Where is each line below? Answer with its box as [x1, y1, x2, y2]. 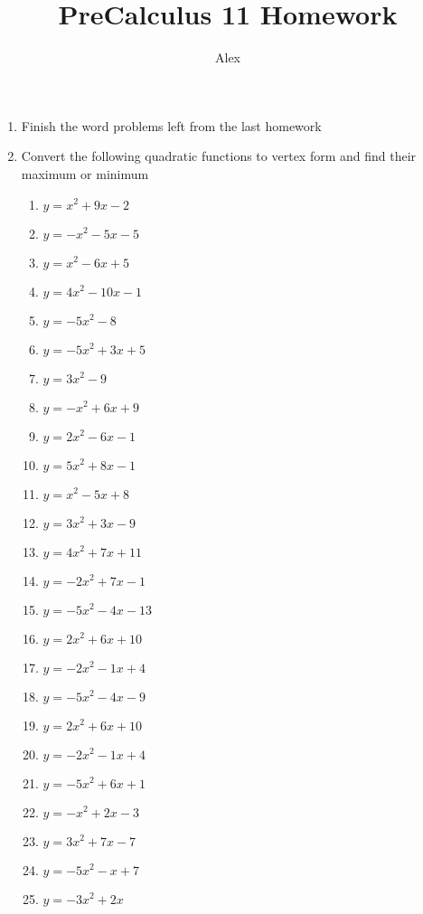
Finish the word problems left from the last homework [21, 116, 322, 135]
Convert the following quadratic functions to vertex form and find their [21, 146, 417, 165]
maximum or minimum [21, 164, 149, 183]
